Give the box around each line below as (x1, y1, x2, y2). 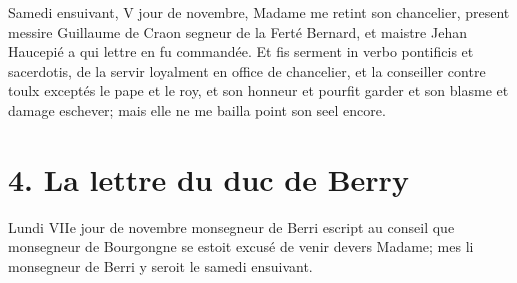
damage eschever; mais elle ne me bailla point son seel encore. (8, 99, 386, 120)
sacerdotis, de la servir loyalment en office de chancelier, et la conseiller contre (8, 60, 486, 81)
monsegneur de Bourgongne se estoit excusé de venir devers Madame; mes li (8, 236, 474, 257)
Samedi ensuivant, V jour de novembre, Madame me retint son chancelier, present (8, 2, 510, 22)
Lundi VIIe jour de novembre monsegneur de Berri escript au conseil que (8, 216, 455, 237)
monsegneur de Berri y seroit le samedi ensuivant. (8, 255, 313, 276)
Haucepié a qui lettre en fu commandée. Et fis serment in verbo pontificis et (8, 41, 474, 62)
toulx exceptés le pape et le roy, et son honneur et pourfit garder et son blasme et (8, 80, 509, 101)
